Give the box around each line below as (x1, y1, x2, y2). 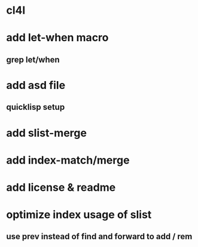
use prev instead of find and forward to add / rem (6, 231, 193, 242)
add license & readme (6, 180, 116, 194)
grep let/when (6, 54, 60, 64)
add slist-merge (6, 126, 87, 140)
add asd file (6, 78, 66, 92)
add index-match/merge (6, 153, 130, 167)
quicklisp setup (6, 102, 65, 112)
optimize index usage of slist (6, 208, 152, 221)
